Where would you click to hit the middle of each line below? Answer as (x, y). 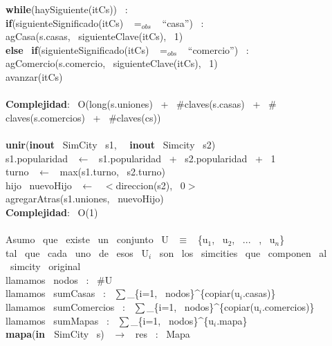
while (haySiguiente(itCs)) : (67, 9)
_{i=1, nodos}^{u (172, 320)
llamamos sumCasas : (56, 293)
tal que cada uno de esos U (77, 252)
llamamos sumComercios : (65, 307)
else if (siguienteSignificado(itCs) (77, 49)
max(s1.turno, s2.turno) (112, 172)
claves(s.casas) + (222, 104)
